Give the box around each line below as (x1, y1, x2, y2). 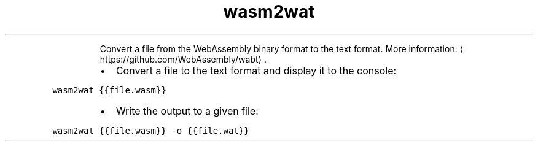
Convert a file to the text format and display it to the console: (115, 64, 397, 77)
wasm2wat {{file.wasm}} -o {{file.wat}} (52, 125, 249, 136)
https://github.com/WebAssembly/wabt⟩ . (99, 53, 267, 64)
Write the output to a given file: (115, 104, 259, 117)
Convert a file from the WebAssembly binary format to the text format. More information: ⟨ (99, 43, 464, 54)
